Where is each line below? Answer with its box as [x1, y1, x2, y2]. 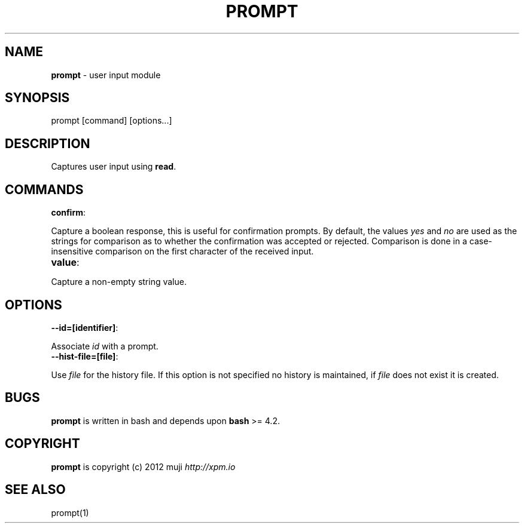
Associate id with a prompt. [51, 340, 159, 351]
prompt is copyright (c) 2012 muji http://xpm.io [51, 461, 236, 472]
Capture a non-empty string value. [51, 277, 187, 287]
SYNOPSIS [5, 90, 70, 106]
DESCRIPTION [5, 136, 90, 151]
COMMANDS [5, 182, 84, 197]
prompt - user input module [51, 69, 161, 80]
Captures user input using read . [51, 161, 176, 172]
